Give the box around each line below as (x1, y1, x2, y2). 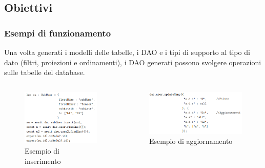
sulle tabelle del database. (4, 67, 85, 78)
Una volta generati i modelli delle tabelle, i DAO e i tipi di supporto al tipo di (4, 47, 250, 57)
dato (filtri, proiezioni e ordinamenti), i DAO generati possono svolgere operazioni (4, 57, 261, 67)
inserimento (25, 155, 61, 166)
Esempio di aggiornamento (149, 136, 233, 146)
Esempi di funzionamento (4, 26, 111, 39)
